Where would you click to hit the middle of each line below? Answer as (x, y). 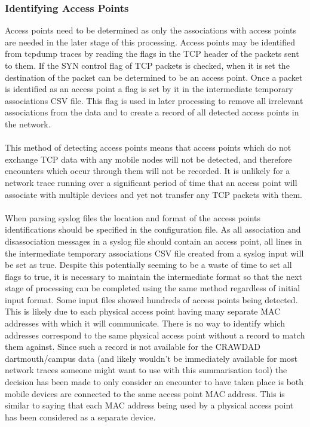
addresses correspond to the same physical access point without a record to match (155, 335)
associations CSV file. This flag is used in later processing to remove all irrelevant (154, 100)
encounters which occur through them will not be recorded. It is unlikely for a (148, 171)
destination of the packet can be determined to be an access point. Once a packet (154, 77)
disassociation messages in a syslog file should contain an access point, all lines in (154, 241)
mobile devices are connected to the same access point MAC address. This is (145, 393)
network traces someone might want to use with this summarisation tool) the (146, 370)
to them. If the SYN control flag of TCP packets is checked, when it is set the (147, 65)
